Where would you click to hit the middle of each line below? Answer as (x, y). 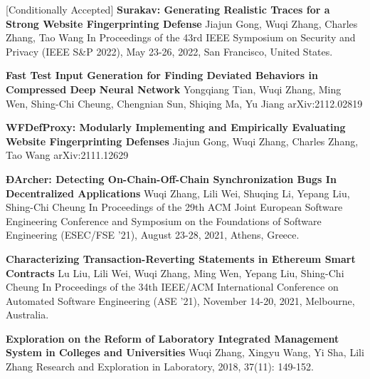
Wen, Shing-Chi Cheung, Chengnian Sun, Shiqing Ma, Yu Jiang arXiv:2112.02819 (184, 103)
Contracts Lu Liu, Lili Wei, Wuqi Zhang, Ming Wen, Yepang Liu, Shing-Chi (175, 272)
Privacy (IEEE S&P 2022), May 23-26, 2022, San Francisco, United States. (169, 51)
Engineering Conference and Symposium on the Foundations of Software (164, 220)
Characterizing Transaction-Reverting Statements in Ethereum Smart (181, 258)
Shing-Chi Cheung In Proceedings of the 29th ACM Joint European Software (174, 207)
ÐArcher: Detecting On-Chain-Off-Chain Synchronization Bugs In (171, 178)
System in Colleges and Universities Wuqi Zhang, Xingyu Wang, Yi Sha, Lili (185, 352)
